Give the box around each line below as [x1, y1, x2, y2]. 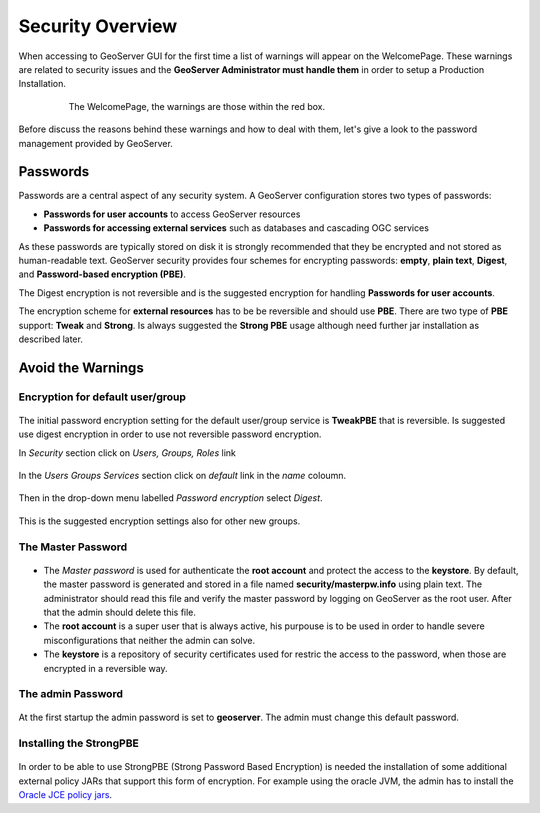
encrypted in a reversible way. [43, 662, 169, 674]
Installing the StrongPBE [18, 736, 139, 750]
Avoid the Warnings [18, 359, 144, 376]
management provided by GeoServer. [18, 137, 174, 149]
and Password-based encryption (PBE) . [18, 268, 187, 280]
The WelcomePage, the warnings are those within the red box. [68, 100, 326, 112]
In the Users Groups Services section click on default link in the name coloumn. [18, 470, 347, 482]
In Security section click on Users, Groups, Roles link [18, 446, 237, 459]
